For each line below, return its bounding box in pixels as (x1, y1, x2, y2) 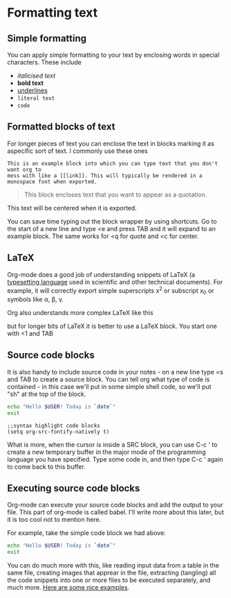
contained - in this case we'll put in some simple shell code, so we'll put (7, 382, 212, 390)
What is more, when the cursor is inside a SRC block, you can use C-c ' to (7, 440, 218, 448)
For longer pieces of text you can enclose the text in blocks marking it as (7, 139, 214, 147)
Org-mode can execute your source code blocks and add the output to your (7, 500, 223, 509)
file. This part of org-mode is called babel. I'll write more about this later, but (7, 508, 224, 516)
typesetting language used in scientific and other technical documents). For (7, 278, 223, 286)
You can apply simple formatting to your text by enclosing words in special (7, 51, 220, 59)
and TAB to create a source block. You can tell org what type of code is (7, 375, 210, 383)
